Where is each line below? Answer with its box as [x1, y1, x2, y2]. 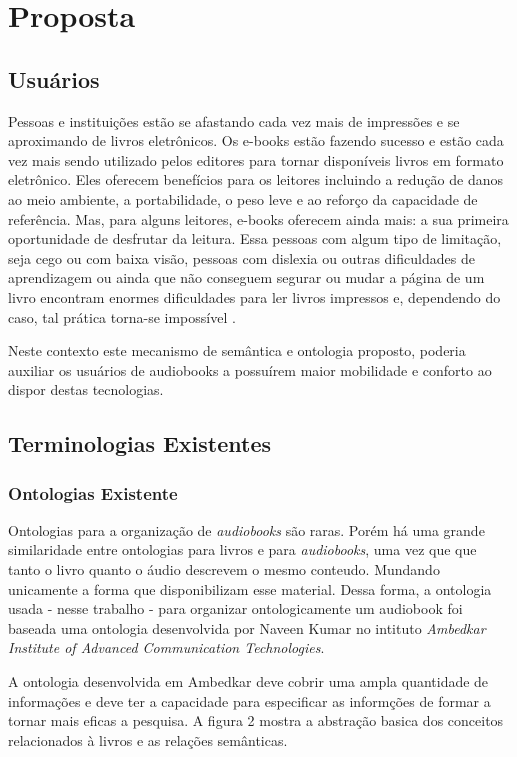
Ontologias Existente [8, 480, 178, 505]
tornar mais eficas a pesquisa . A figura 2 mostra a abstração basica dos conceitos [8, 710, 504, 731]
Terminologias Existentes [8, 428, 272, 459]
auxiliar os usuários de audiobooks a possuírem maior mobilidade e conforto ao [8, 359, 492, 380]
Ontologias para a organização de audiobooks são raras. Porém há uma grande [8, 519, 485, 540]
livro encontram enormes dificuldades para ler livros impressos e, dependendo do [8, 286, 501, 307]
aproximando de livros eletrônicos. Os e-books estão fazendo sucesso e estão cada [8, 130, 504, 151]
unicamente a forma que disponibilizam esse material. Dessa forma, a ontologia [8, 578, 492, 599]
